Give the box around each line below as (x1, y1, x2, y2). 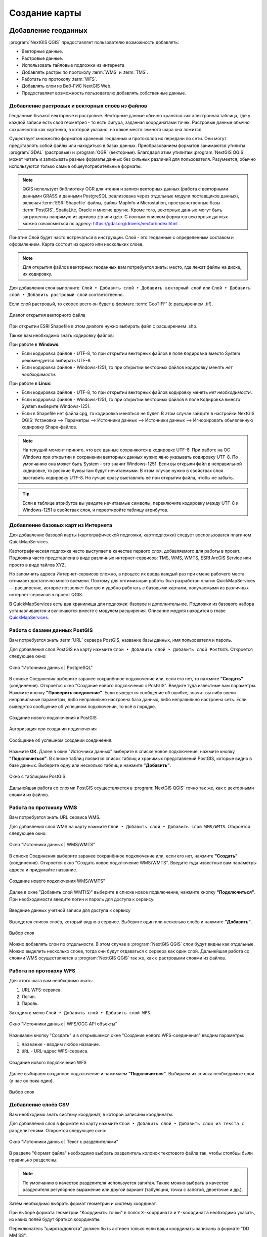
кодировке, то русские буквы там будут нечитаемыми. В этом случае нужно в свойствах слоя (22, 468, 223, 474)
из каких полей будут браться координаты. (9, 1216, 101, 1222)
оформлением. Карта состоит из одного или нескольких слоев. (9, 241, 144, 247)
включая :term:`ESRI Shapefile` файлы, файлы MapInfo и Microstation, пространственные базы (22, 200, 221, 206)
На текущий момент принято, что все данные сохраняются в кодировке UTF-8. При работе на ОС (22, 447, 230, 453)
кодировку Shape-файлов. (21, 424, 78, 430)
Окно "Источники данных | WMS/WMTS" (9, 842, 95, 848)
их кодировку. (22, 271, 53, 277)
